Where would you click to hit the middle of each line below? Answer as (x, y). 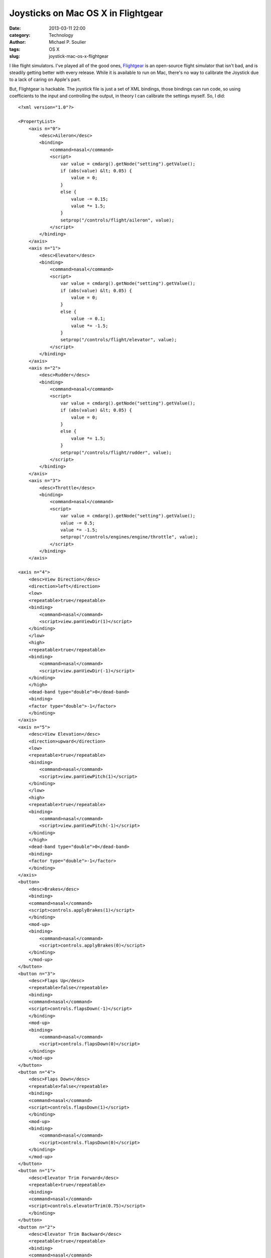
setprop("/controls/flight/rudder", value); (116, 452)
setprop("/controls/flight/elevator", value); (119, 340)
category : (20, 35)
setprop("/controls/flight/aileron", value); (117, 220)
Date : (15, 28)
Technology (61, 35)
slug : (15, 56)
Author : (18, 42)
